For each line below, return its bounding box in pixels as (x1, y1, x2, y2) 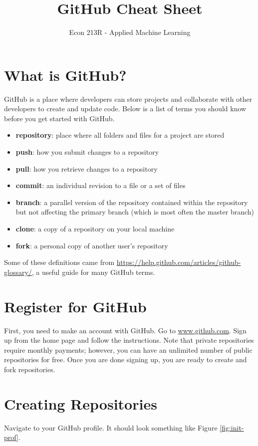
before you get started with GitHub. (4, 113, 115, 123)
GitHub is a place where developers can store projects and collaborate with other (4, 93, 253, 104)
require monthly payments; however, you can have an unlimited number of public (4, 344, 253, 355)
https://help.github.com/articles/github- (116, 257, 241, 267)
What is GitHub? (4, 64, 127, 85)
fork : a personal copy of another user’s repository (15, 240, 168, 250)
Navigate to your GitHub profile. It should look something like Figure (4, 422, 218, 433)
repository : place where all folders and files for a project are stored (15, 130, 225, 140)
